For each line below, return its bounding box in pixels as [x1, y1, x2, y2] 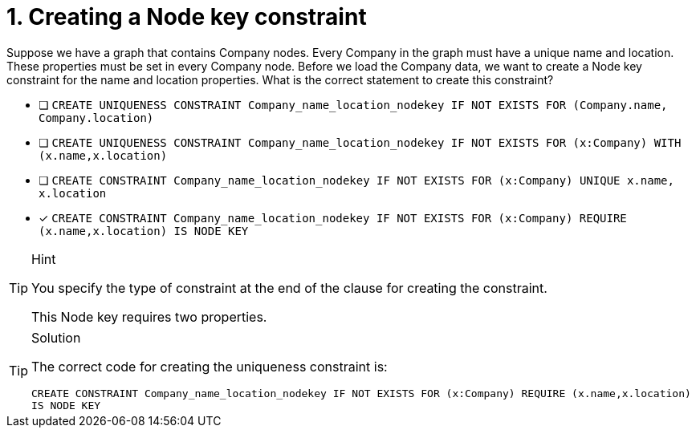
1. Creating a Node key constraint [6, 3, 367, 30]
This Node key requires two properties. [31, 308, 267, 325]
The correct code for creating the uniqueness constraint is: [31, 358, 388, 375]
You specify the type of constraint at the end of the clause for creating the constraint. [31, 279, 547, 296]
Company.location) [39, 111, 154, 124]
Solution [31, 329, 81, 346]
